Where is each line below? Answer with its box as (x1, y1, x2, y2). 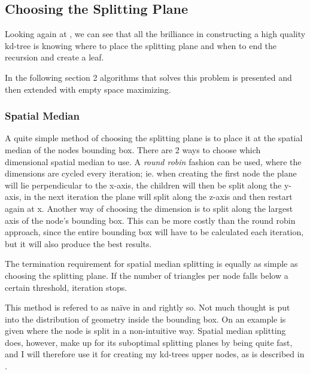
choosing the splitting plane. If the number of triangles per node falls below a (5, 269, 288, 281)
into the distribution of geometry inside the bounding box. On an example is (5, 312, 286, 325)
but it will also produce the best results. (5, 237, 152, 250)
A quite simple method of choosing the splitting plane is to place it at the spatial (5, 132, 303, 144)
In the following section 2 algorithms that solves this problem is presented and (5, 71, 292, 83)
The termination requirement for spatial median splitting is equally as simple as (5, 257, 298, 270)
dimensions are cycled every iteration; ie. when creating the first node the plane (5, 167, 297, 180)
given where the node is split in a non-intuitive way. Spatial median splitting (5, 324, 286, 337)
